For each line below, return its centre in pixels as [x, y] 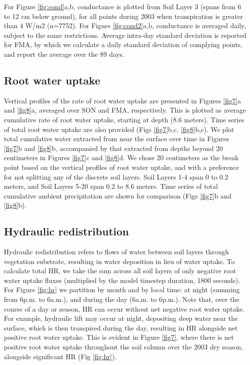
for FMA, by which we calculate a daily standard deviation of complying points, [123, 44]
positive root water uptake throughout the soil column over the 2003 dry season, [124, 347]
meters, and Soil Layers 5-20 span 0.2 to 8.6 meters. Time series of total [111, 186]
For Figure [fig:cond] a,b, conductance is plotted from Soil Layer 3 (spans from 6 [123, 6]
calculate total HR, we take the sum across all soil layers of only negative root [120, 271]
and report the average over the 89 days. [64, 54]
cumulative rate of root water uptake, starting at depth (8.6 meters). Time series [124, 119]
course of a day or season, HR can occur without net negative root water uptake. [124, 308]
